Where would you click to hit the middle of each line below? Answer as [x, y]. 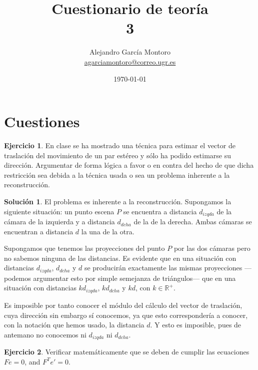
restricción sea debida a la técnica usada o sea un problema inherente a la [117, 174]
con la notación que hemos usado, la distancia [74, 325]
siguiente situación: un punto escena [59, 211]
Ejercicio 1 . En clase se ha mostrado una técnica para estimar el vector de [120, 145]
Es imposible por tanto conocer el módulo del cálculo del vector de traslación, [123, 305]
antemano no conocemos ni [45, 334]
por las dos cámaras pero [212, 248]
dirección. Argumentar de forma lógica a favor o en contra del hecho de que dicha [129, 165]
